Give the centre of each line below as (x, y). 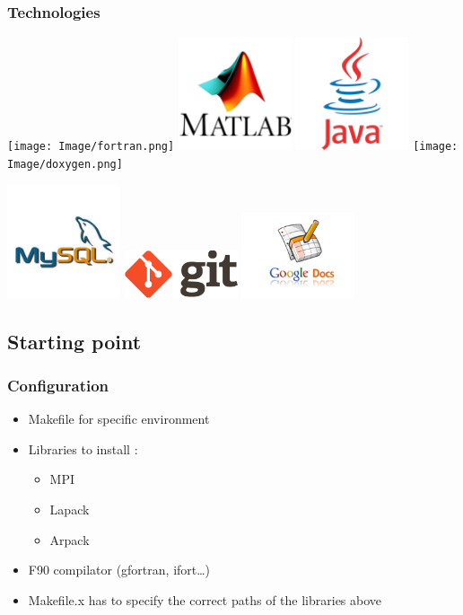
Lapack (70, 509)
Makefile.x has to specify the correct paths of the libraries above (205, 599)
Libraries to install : (83, 448)
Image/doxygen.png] (65, 164)
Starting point (74, 341)
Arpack (70, 539)
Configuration (58, 385)
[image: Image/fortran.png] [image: (233, 147)
